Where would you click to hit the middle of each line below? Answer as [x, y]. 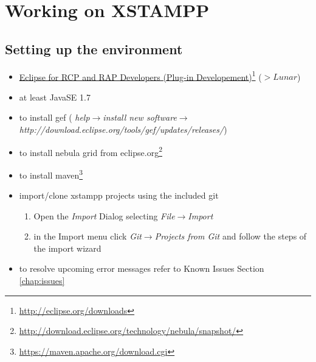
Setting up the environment [94, 48]
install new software [140, 117]
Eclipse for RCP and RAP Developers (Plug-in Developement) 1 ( [140, 76]
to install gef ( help [54, 117]
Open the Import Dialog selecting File [104, 215]
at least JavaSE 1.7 [55, 97]
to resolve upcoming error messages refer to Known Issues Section [142, 268]
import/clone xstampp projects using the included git [119, 195]
